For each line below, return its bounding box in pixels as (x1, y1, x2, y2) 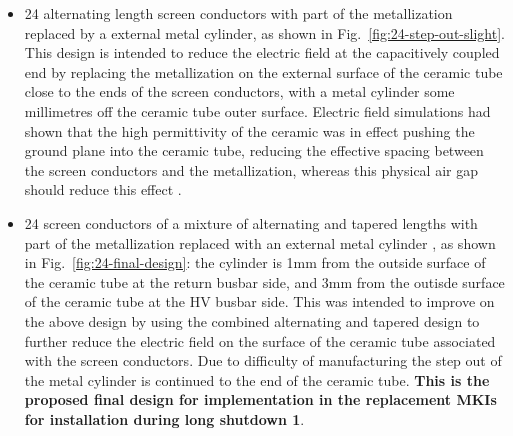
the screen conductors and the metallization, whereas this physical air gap (24, 159, 478, 180)
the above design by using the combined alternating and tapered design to (24, 310, 480, 331)
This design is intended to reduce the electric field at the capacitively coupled (24, 42, 500, 63)
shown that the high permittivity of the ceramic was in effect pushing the (24, 120, 475, 141)
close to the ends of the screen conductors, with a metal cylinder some (24, 81, 455, 102)
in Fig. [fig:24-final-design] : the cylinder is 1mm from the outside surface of (24, 252, 486, 273)
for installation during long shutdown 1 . (24, 408, 305, 429)
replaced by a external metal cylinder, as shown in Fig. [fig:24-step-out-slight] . (24, 22, 505, 43)
